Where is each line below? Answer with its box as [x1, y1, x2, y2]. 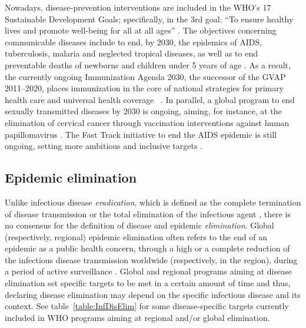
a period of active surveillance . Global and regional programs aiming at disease [5, 265, 292, 277]
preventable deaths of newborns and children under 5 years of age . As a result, [5, 58, 291, 71]
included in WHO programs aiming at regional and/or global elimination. [5, 311, 270, 323]
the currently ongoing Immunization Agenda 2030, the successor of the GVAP [5, 70, 286, 82]
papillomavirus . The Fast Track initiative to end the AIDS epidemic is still [5, 128, 277, 140]
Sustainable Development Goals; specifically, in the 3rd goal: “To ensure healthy [5, 12, 294, 25]
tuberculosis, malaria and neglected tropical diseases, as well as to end [5, 47, 258, 59]
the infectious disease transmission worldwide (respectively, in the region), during [5, 253, 298, 266]
